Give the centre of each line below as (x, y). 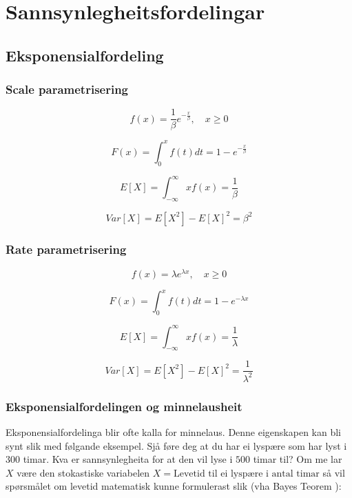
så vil (334, 472)
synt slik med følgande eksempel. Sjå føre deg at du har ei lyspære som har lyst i (176, 445)
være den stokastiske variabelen (83, 472)
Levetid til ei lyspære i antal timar (246, 474)
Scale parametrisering (67, 89)
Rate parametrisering (66, 249)
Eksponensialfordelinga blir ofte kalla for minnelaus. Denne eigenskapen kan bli (174, 432)
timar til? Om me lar (298, 459)
